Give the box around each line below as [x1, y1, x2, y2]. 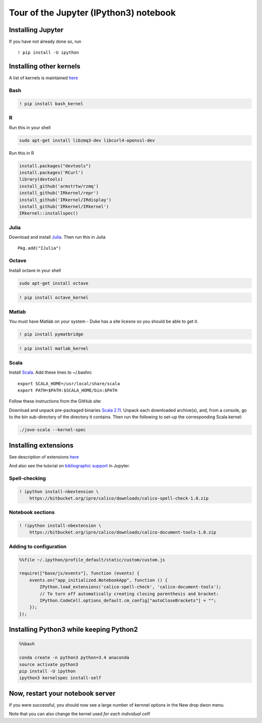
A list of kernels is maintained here [9, 75, 78, 81]
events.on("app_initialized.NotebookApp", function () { [29, 577, 168, 583]
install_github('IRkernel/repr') [19, 190, 99, 196]
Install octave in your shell [9, 267, 61, 273]
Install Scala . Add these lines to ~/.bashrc [9, 369, 92, 376]
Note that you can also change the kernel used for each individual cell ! [9, 711, 150, 717]
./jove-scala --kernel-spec [19, 427, 86, 433]
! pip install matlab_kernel [19, 346, 89, 351]
